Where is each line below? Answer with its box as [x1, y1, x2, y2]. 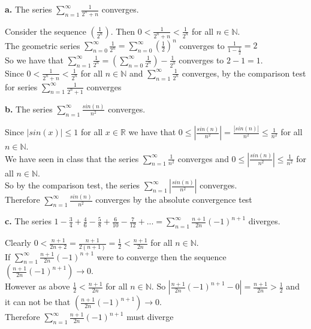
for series [5, 80, 38, 93]
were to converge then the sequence [96, 250, 227, 263]
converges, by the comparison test [182, 66, 306, 79]
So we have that [5, 53, 64, 66]
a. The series [5, 3, 52, 15]
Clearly [5, 236, 31, 249]
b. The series [5, 102, 53, 115]
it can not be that [5, 296, 71, 308]
